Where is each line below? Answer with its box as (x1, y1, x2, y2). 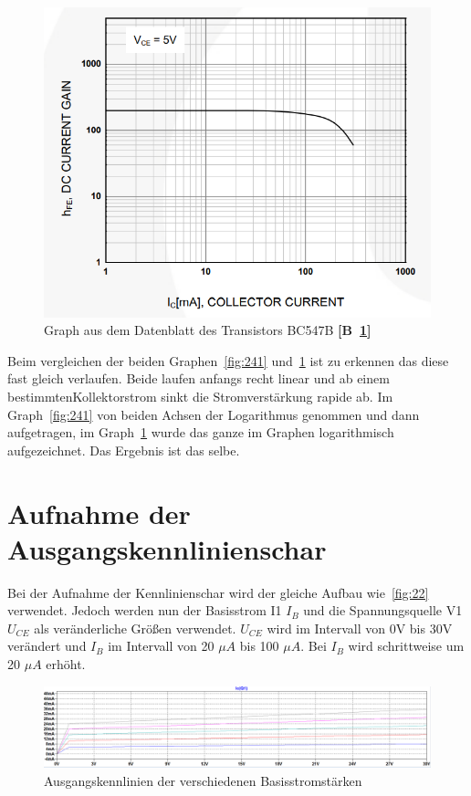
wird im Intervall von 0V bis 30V (267, 618, 453, 637)
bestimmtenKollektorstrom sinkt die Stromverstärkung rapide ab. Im (7, 386, 393, 405)
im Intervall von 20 (108, 636, 215, 655)
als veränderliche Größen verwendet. (34, 618, 236, 637)
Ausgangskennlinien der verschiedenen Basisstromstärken (44, 770, 362, 790)
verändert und (7, 636, 87, 655)
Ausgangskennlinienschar (7, 529, 327, 567)
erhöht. (46, 655, 86, 673)
